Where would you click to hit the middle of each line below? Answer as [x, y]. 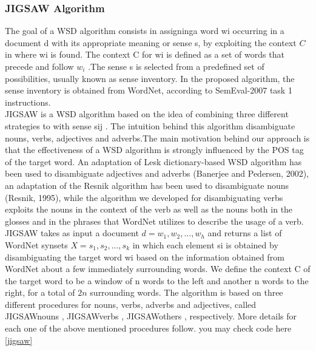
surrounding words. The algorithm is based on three [187, 292]
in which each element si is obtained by [205, 244]
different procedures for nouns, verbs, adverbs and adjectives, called [131, 304]
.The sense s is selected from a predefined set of [176, 66]
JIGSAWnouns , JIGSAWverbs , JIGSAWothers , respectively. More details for [151, 316]
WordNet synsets [36, 244]
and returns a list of [245, 233]
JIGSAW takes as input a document [72, 233]
